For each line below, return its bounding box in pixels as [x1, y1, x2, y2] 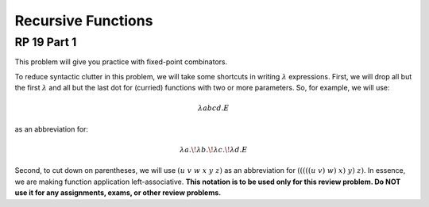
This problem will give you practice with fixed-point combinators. [14, 57, 228, 67]
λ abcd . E [197, 104, 230, 113]
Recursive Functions [14, 12, 153, 29]
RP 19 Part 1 [14, 35, 77, 49]
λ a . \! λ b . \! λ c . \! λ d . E [180, 145, 248, 154]
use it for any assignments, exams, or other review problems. [14, 188, 222, 197]
